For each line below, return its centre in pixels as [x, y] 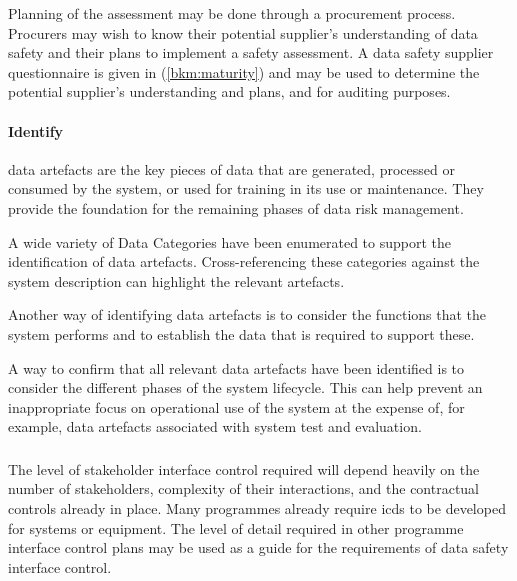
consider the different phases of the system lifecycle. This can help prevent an [245, 387]
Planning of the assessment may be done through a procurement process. [232, 13]
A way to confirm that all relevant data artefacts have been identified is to [236, 367]
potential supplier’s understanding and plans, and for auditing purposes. [229, 91]
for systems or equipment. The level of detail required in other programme [236, 527]
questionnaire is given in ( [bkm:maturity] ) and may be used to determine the [244, 71]
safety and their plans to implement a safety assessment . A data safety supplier [251, 52]
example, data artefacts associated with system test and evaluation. [215, 426]
